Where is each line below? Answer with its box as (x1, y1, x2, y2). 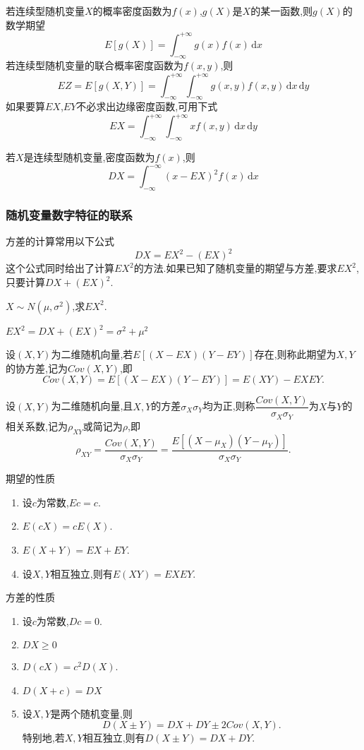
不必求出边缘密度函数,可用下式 (76, 99, 218, 114)
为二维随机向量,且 (51, 398, 133, 413)
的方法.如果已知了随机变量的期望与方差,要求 (133, 261, 337, 275)
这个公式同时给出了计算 (6, 261, 114, 275)
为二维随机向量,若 (51, 347, 133, 362)
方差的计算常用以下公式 (6, 234, 114, 249)
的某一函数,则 (250, 4, 313, 18)
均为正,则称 (202, 398, 255, 413)
